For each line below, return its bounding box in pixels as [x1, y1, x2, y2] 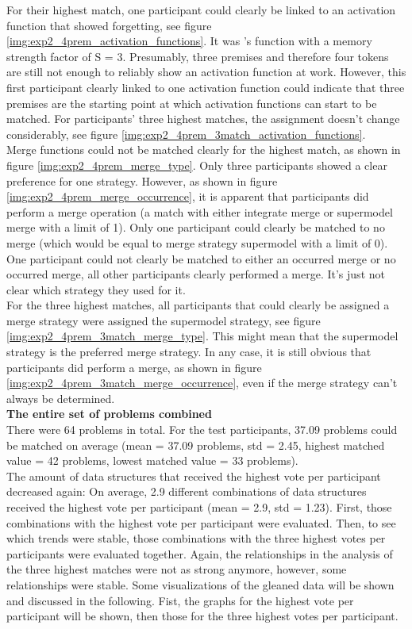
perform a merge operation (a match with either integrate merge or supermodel [6, 203, 393, 220]
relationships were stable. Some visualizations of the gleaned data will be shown [6, 576, 395, 593]
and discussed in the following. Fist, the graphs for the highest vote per [6, 592, 354, 608]
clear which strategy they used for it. [6, 281, 186, 297]
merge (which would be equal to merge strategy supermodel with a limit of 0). [6, 234, 388, 251]
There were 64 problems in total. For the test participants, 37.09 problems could [6, 421, 398, 438]
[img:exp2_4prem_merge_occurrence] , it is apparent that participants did [6, 188, 369, 205]
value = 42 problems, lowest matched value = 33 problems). [6, 452, 298, 469]
